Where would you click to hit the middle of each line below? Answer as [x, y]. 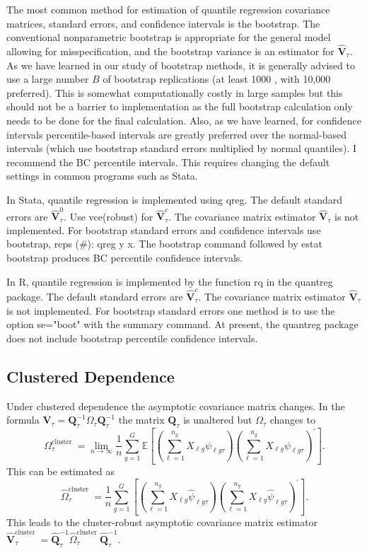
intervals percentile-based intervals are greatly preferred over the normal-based [176, 134]
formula [23, 420]
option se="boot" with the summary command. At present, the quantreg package [182, 324]
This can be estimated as [61, 471]
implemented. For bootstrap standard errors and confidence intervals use [164, 229]
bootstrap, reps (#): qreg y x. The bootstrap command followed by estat [164, 244]
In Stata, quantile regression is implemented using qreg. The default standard [175, 199]
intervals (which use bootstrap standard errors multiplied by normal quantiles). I [182, 148]
